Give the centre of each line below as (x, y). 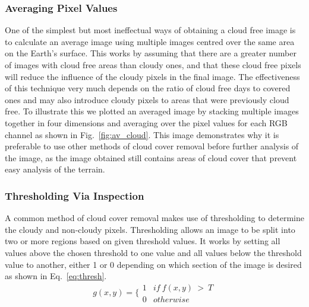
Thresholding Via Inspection (75, 195)
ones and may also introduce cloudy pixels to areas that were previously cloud (147, 99)
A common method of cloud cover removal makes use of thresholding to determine (154, 218)
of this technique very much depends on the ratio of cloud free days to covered (148, 88)
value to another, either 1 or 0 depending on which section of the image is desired (153, 264)
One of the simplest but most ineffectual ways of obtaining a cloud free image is (150, 30)
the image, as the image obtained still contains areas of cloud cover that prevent (151, 157)
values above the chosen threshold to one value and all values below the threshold (153, 252)
